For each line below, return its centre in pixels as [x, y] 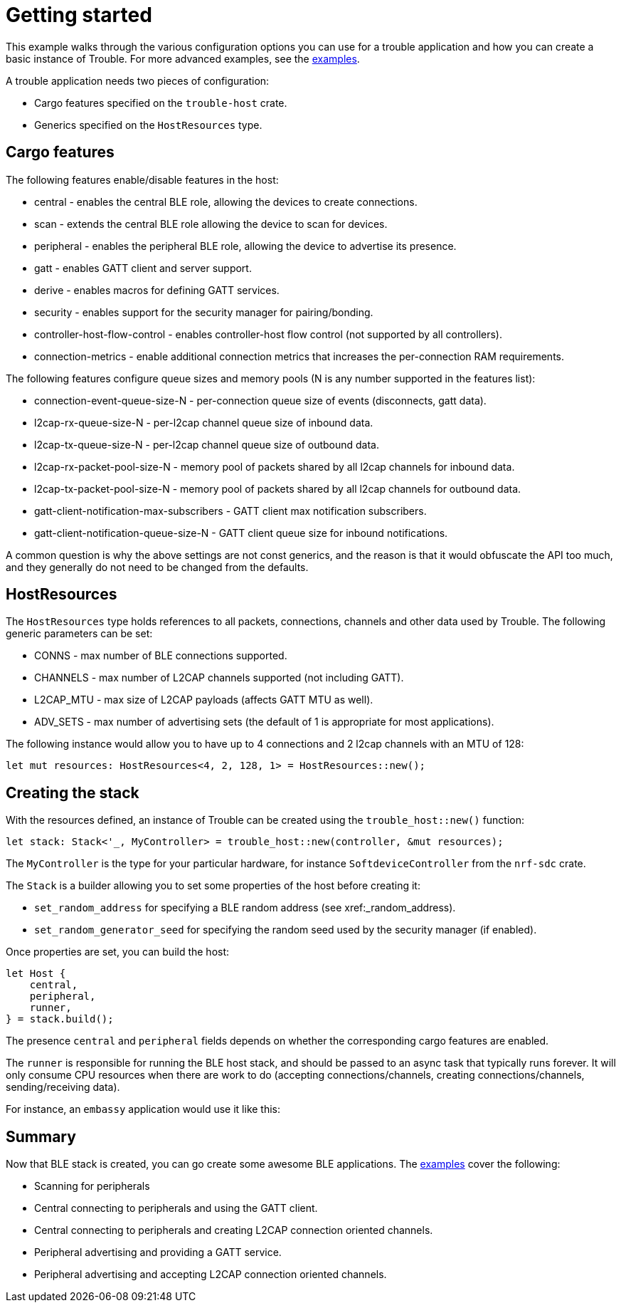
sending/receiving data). [63, 1087]
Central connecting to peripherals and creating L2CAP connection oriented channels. [234, 1230]
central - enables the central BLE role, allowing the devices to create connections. [226, 202]
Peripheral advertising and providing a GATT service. [158, 1252]
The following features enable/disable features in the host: [142, 179]
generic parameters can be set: [79, 634]
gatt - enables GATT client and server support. [143, 268]
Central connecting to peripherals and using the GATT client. [176, 1208]
